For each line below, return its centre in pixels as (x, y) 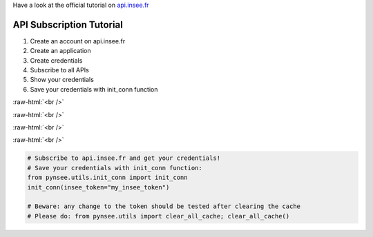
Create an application (60, 51)
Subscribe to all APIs (59, 70)
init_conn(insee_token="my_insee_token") (98, 187)
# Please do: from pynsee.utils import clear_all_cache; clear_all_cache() (159, 216)
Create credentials (56, 60)
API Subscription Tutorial (68, 24)
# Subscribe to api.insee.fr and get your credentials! (124, 158)
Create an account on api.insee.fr (78, 41)
